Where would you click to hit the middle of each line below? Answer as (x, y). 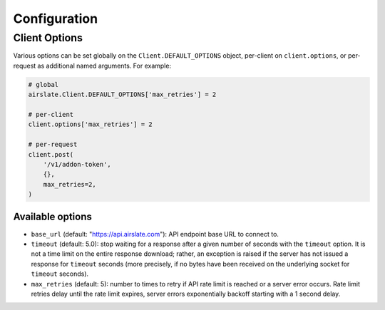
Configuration (56, 19)
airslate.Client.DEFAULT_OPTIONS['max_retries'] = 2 (122, 95)
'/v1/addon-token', (77, 164)
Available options (53, 217)
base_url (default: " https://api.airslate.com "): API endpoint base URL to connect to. (155, 234)
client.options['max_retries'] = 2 (90, 124)
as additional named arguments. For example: (104, 66)
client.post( (51, 154)
